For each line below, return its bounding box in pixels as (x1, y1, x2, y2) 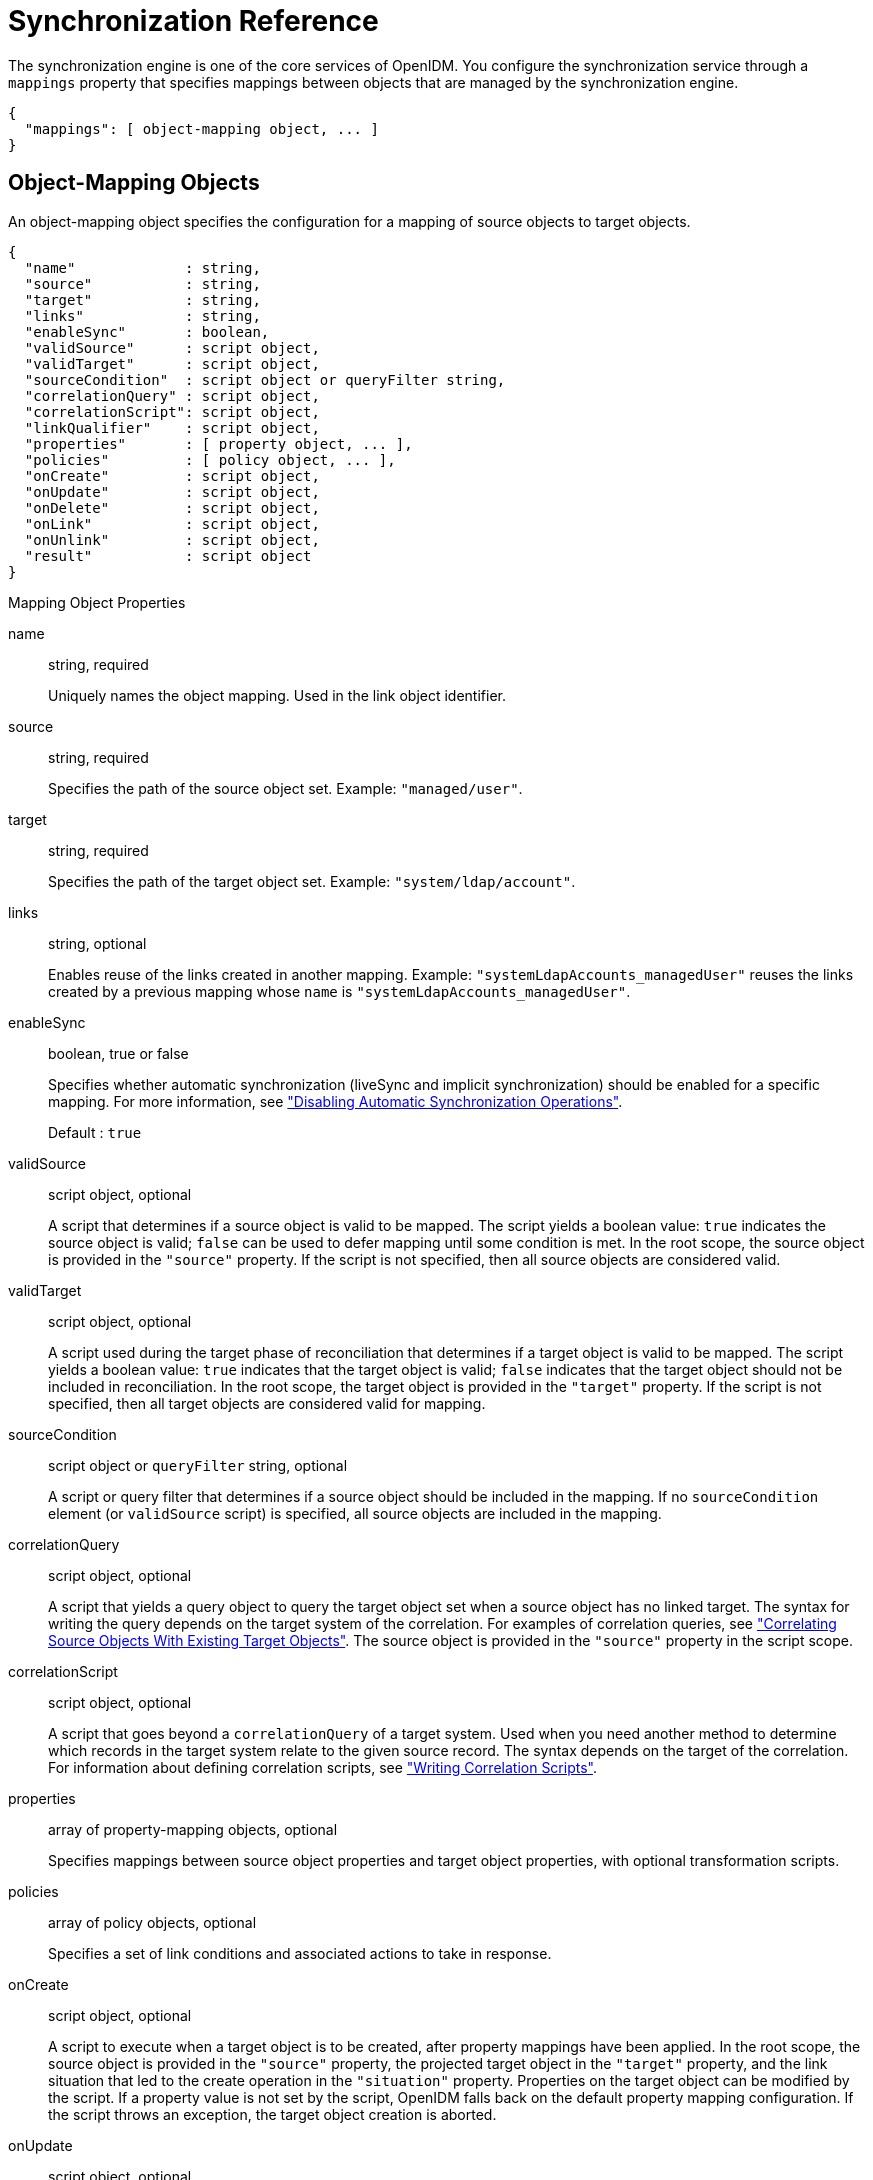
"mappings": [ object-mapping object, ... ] (24, 120, 379, 137)
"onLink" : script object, (24, 515, 320, 532)
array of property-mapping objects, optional (48, 1820, 338, 1838)
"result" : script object (24, 547, 312, 564)
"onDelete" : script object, (24, 499, 320, 516)
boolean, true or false (48, 1044, 189, 1062)
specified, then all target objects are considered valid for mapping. (48, 1394, 486, 1412)
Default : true (48, 1123, 142, 1141)
